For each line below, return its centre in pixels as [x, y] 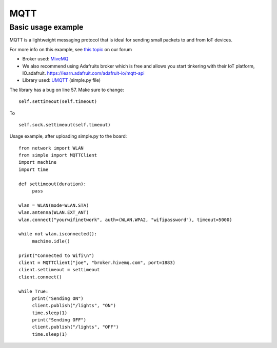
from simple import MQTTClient [58, 155]
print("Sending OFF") [59, 320]
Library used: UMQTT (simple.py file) [62, 80]
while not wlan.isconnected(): [58, 234]
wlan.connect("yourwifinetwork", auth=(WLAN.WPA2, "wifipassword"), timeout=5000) [125, 220]
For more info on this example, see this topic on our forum [71, 49]
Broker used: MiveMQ [45, 59]
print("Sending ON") [58, 298]
